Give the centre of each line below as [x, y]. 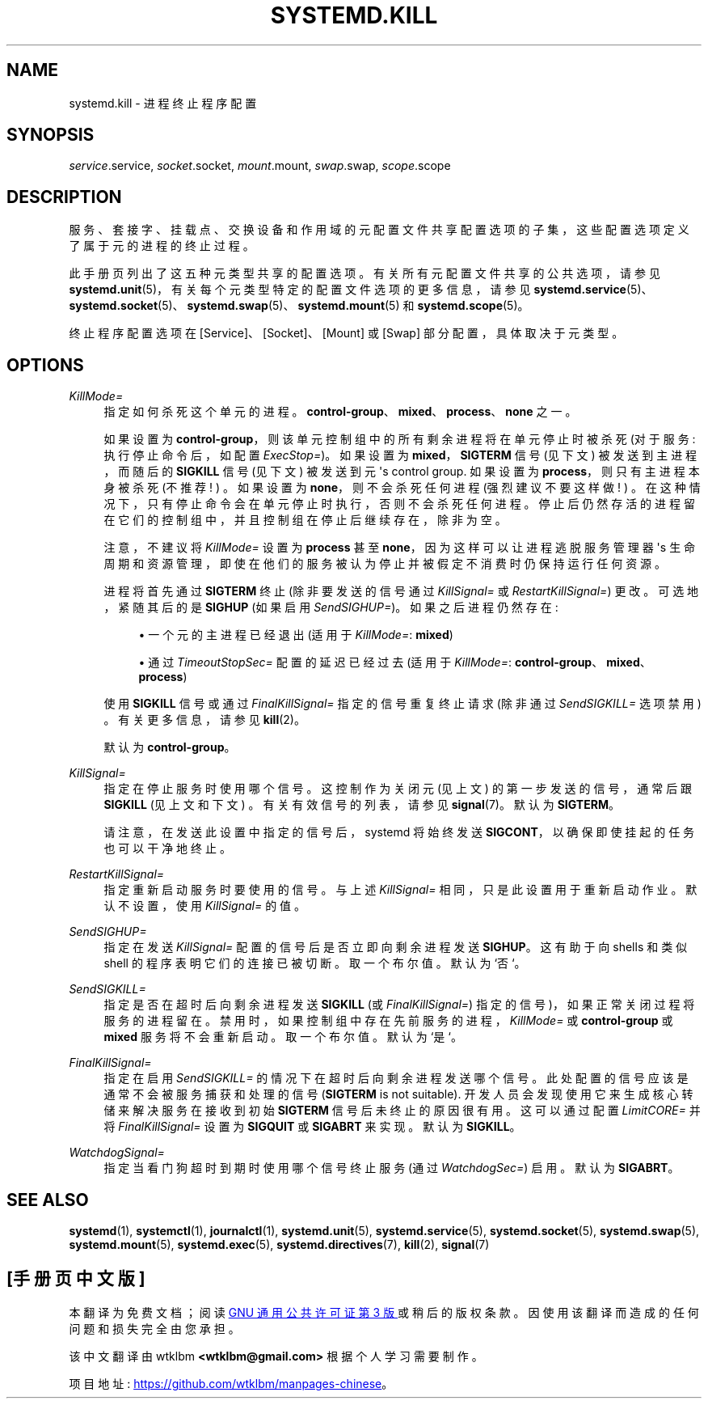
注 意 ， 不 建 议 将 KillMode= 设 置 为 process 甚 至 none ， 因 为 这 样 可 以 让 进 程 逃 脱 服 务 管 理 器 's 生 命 [400, 548]
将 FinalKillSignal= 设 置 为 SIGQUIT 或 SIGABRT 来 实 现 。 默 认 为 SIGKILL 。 [312, 1127]
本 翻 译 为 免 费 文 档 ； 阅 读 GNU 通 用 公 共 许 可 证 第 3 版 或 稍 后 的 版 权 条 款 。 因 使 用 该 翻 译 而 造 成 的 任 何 [384, 1312]
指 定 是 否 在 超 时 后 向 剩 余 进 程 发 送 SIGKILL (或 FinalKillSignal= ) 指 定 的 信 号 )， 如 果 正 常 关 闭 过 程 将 [399, 1005]
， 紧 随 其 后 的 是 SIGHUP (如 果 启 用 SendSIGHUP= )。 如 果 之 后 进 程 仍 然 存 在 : [331, 607]
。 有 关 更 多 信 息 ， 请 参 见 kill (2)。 [204, 720]
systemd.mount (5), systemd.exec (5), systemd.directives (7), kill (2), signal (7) [279, 1244]
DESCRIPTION [64, 197]
